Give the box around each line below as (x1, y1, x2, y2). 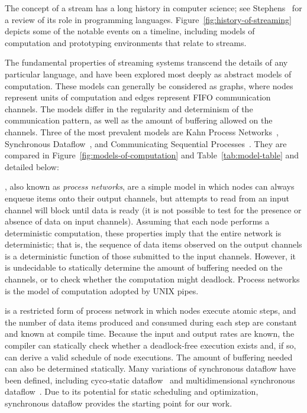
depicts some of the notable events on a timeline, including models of (5, 25, 255, 37)
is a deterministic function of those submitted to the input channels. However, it (5, 249, 296, 262)
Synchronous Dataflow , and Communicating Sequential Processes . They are (5, 137, 287, 149)
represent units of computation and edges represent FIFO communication (5, 91, 271, 103)
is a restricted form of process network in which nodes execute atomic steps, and (5, 304, 296, 317)
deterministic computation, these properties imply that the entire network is (5, 226, 282, 239)
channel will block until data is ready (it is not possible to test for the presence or (5, 203, 302, 216)
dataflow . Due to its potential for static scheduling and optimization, (5, 385, 258, 398)
